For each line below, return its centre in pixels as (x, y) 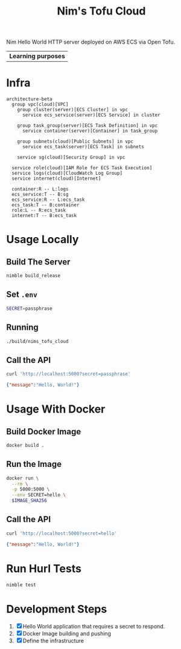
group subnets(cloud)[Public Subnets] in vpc (75, 142)
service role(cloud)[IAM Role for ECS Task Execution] (82, 168)
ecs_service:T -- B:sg (40, 195)
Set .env (22, 295)
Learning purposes (37, 56)
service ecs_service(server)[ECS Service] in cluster (91, 115)
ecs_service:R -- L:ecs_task (48, 200)
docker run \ (23, 478)
